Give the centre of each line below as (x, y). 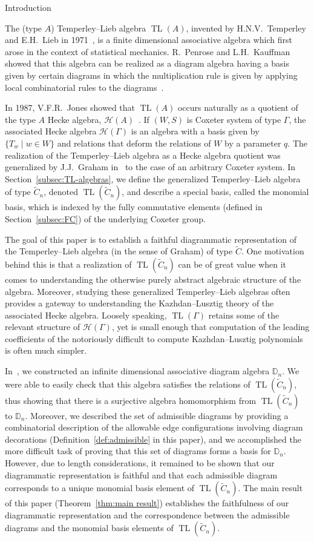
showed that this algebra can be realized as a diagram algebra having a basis (147, 63)
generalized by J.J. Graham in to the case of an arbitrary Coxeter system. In (150, 167)
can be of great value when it (232, 264)
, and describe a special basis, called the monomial (215, 192)
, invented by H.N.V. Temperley (246, 28)
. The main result (270, 488)
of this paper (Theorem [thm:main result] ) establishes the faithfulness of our (147, 503)
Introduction (28, 7)
